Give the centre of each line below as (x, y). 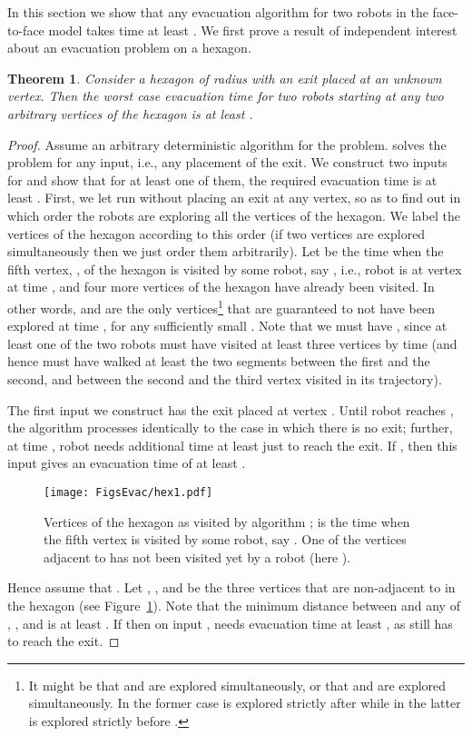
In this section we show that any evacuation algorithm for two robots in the (218, 12)
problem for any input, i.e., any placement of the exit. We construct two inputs (227, 162)
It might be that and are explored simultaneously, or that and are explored (237, 685)
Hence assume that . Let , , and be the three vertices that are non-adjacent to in (231, 587)
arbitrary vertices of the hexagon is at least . (130, 113)
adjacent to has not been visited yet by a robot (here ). (197, 557)
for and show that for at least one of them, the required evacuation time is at (222, 179)
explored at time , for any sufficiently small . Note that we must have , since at (227, 326)
